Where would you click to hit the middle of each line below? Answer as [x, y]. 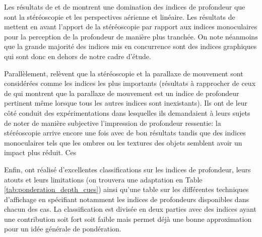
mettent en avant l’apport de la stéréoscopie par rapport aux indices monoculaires [131, 27]
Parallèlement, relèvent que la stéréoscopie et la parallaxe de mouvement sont [124, 73]
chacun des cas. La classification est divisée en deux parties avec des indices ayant [130, 209]
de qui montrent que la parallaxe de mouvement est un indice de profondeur [122, 93]
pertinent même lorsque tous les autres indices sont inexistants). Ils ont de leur [126, 103]
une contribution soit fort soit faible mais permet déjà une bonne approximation [128, 219]
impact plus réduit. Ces [40, 152]
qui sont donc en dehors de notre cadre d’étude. [78, 56]
